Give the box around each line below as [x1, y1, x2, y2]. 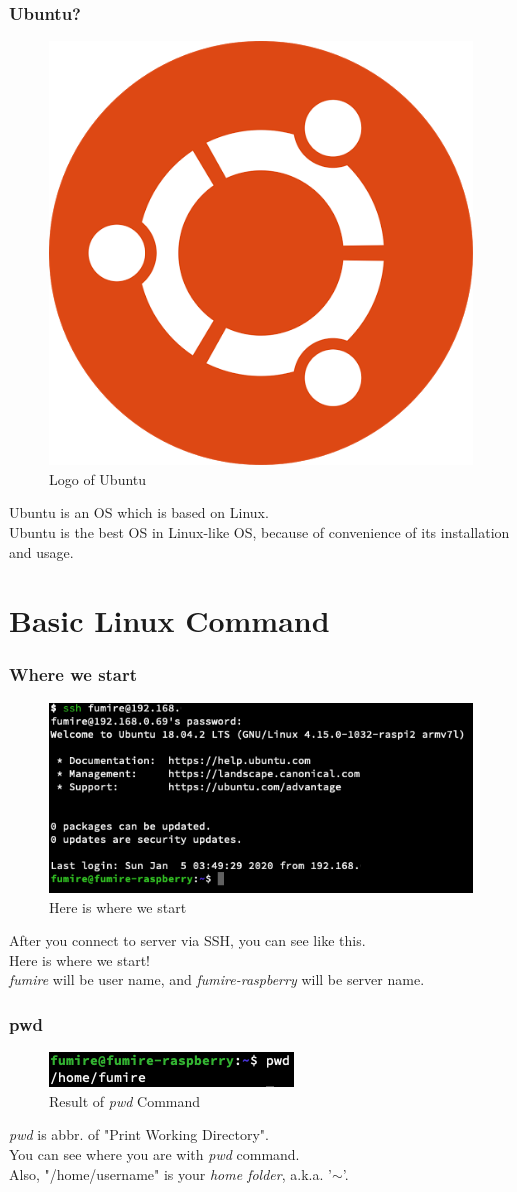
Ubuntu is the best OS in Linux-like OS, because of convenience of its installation [9, 522, 510, 542]
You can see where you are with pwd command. [9, 1144, 300, 1165]
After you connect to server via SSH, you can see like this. [9, 930, 366, 951]
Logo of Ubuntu [49, 468, 147, 489]
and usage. [9, 541, 74, 562]
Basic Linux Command [9, 600, 330, 641]
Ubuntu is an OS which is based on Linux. [9, 502, 269, 523]
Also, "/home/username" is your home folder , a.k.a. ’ [9, 1163, 332, 1184]
